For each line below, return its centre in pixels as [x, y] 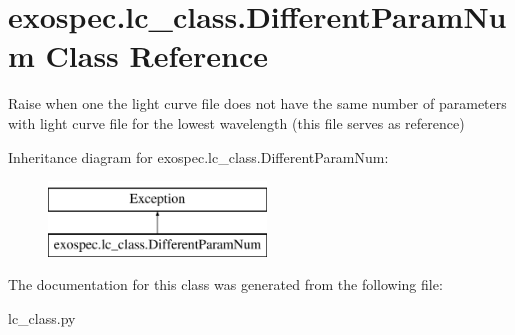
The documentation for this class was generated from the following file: [225, 284]
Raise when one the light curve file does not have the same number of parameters [257, 103]
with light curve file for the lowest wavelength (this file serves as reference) [236, 122]
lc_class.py [42, 317]
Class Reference [157, 55]
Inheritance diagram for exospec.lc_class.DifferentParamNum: [198, 156]
